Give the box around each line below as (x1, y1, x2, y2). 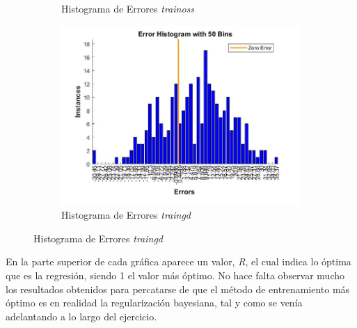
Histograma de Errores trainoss (61, 1, 195, 15)
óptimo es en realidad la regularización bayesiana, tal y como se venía (6, 295, 303, 310)
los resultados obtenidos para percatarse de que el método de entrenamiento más (6, 281, 350, 296)
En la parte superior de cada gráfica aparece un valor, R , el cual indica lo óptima (6, 254, 351, 269)
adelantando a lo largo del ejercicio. (6, 309, 157, 323)
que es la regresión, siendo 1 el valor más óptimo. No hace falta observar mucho (6, 267, 345, 282)
